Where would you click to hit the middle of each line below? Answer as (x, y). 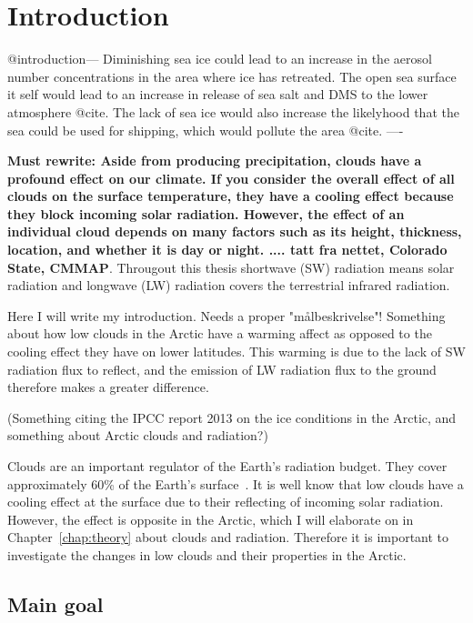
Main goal (55, 603)
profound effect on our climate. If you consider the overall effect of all (231, 178)
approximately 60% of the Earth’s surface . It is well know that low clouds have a (236, 483)
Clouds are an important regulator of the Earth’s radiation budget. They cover (227, 466)
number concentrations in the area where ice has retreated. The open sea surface (232, 76)
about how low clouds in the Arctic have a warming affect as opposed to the (220, 333)
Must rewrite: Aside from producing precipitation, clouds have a (215, 161)
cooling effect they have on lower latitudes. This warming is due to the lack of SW (236, 352)
